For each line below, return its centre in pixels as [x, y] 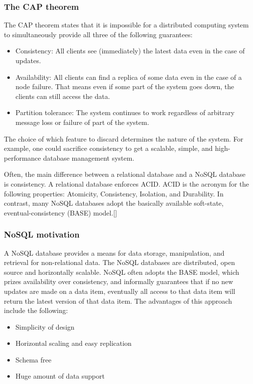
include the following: [36, 310]
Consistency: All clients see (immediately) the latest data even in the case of [130, 51]
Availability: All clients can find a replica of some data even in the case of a [129, 77]
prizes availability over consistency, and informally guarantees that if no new [119, 281]
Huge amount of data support [60, 376]
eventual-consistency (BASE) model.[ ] [61, 212]
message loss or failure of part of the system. [82, 122]
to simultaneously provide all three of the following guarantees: [98, 34]
